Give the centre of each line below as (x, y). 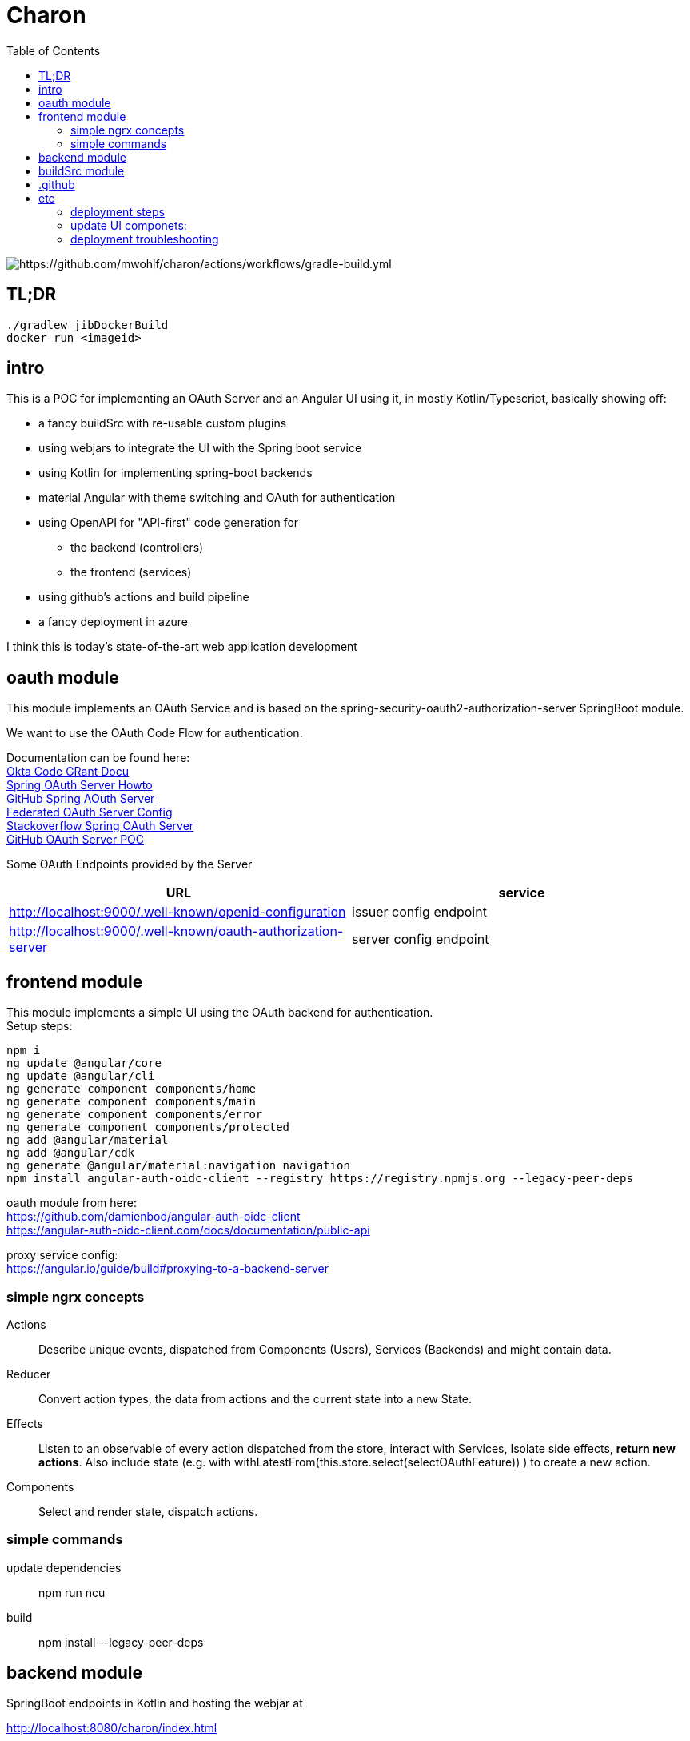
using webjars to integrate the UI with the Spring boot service (200, 448)
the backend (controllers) (137, 548)
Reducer (29, 1374)
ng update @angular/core (84, 1063)
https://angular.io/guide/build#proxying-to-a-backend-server (168, 1269)
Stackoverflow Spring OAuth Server (100, 826)
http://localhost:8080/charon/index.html (112, 1728)
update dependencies (64, 1567)
